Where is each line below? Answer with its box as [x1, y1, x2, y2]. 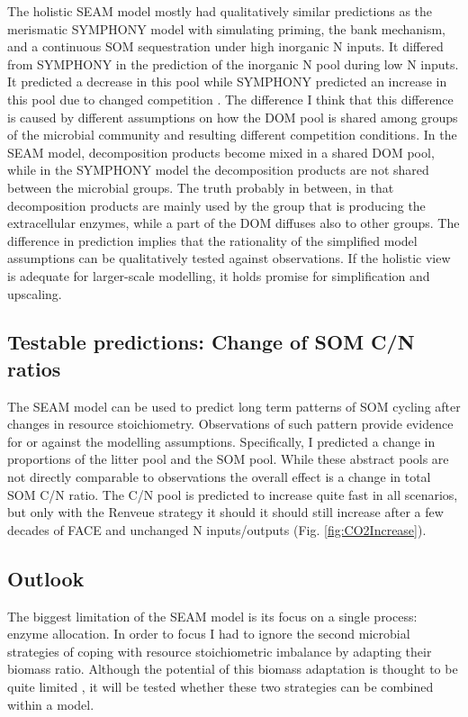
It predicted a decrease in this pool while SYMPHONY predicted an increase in [7, 72, 447, 91]
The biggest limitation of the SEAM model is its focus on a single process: [7, 606, 418, 625]
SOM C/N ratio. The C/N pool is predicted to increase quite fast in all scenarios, [7, 485, 458, 504]
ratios [7, 354, 61, 382]
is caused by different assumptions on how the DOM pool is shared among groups [7, 107, 458, 126]
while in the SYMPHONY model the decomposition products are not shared [7, 160, 429, 179]
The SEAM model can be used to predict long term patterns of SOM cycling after [7, 396, 461, 415]
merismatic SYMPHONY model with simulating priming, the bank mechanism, [7, 19, 446, 38]
